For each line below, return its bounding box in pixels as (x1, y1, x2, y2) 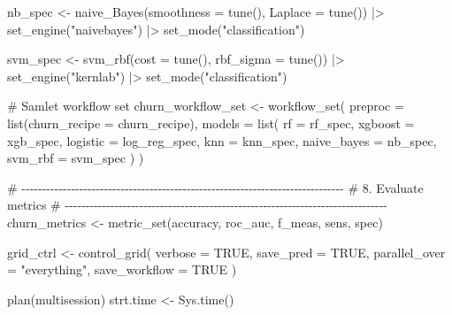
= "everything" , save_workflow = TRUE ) (7, 260, 237, 279)
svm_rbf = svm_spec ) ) (7, 149, 144, 167)
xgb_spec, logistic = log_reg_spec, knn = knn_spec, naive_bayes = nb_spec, (7, 131, 437, 150)
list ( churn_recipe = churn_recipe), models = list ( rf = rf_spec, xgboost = (7, 113, 415, 132)
